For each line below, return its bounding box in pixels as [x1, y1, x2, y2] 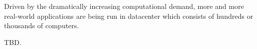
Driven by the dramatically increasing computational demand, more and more [4, 1, 244, 11]
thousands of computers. [4, 20, 79, 31]
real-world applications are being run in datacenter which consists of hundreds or [4, 10, 253, 21]
